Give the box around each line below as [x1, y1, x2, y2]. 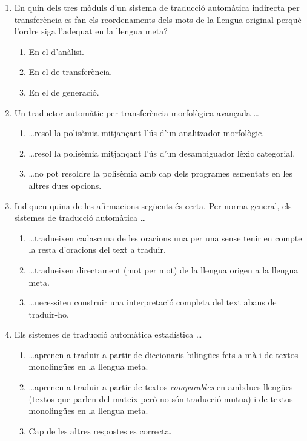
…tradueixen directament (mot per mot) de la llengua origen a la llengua [28, 263, 299, 276]
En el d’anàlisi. [28, 45, 84, 57]
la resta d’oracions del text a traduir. [28, 243, 166, 256]
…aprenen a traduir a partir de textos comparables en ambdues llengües [28, 381, 293, 393]
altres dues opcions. [28, 178, 102, 191]
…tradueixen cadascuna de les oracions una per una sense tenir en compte [28, 231, 302, 244]
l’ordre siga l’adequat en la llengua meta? [14, 25, 168, 38]
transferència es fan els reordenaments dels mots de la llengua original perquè [14, 13, 302, 25]
